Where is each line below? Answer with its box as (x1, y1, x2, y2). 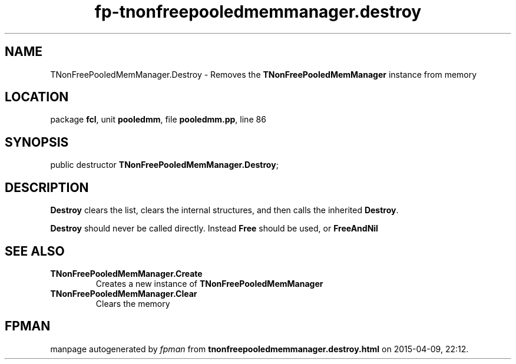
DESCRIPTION (5, 180, 89, 195)
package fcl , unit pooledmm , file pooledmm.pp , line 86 (50, 114, 266, 125)
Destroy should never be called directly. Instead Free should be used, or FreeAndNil (50, 223, 378, 234)
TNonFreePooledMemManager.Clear (50, 288, 197, 299)
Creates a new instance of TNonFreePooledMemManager (95, 278, 323, 289)
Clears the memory (95, 298, 170, 309)
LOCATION (5, 90, 69, 105)
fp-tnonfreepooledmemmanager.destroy (94, 2, 422, 22)
